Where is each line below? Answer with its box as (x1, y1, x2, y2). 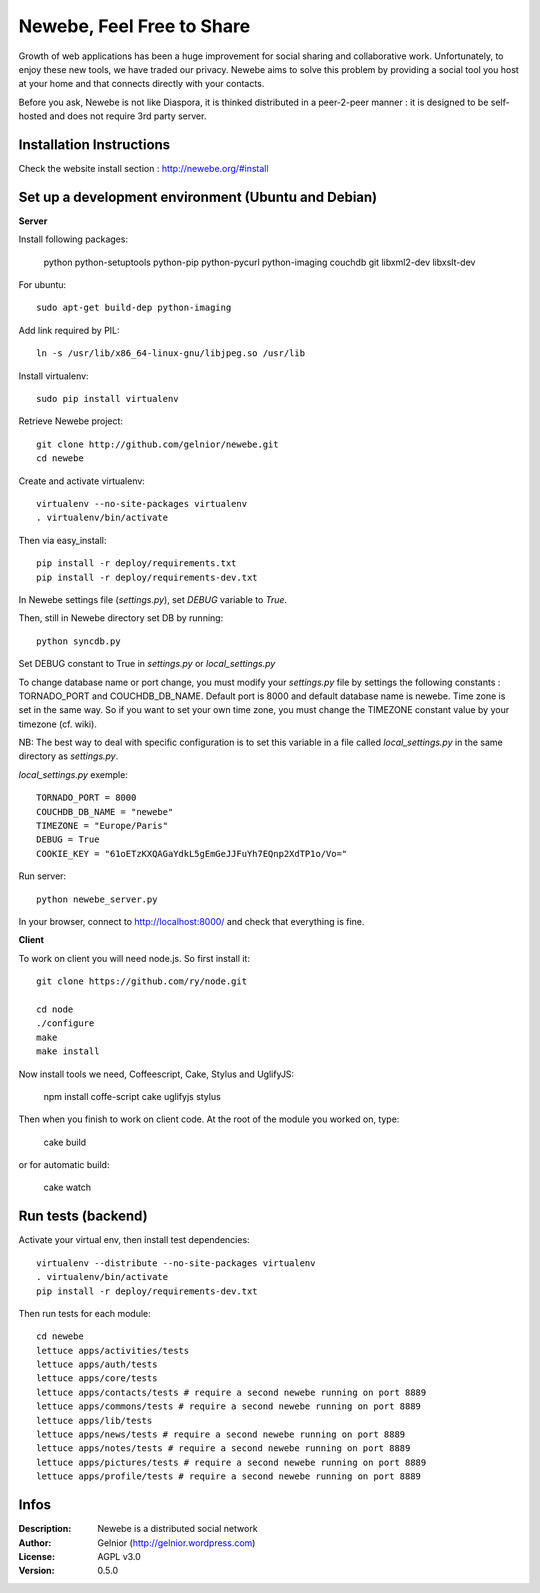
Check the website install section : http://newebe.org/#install (18, 163, 269, 175)
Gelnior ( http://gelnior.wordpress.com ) (97, 1536, 256, 1549)
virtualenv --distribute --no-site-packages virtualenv (36, 1257, 316, 1269)
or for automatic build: (18, 1159, 110, 1171)
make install (36, 1046, 100, 1057)
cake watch (43, 1181, 92, 1194)
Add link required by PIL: (18, 324, 120, 336)
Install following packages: (18, 233, 129, 245)
